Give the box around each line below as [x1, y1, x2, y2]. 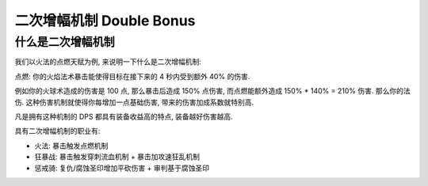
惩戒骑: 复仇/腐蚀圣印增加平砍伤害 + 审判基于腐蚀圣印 [34, 163, 210, 173]
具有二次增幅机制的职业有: [14, 127, 101, 136]
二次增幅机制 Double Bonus [14, 12, 196, 29]
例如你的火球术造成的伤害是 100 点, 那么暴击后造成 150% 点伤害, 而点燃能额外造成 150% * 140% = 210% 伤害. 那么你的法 [14, 86, 411, 96]
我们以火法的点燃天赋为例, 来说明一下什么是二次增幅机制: [14, 57, 202, 66]
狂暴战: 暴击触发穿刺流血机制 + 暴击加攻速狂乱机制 [34, 152, 201, 161]
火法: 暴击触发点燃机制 [34, 141, 109, 150]
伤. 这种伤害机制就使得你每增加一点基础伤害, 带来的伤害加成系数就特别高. [14, 97, 254, 107]
